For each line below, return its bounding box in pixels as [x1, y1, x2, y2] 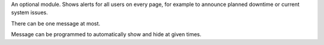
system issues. [11, 9, 48, 16]
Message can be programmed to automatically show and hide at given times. [11, 31, 202, 38]
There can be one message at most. [11, 20, 101, 27]
